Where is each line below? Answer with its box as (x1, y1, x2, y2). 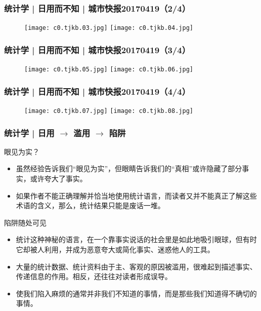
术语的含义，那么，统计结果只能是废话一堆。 (16, 200, 165, 211)
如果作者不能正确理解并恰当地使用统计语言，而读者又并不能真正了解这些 (16, 190, 257, 201)
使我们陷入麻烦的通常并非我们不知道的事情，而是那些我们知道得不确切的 (16, 288, 257, 298)
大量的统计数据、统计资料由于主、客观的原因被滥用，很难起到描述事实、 (16, 261, 257, 271)
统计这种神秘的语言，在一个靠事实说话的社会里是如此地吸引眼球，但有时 (16, 234, 257, 245)
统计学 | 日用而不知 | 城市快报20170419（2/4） (4, 2, 191, 14)
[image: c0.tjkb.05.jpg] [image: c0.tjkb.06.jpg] (24, 66, 193, 73)
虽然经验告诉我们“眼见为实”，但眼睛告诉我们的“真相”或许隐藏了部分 (16, 163, 242, 174)
